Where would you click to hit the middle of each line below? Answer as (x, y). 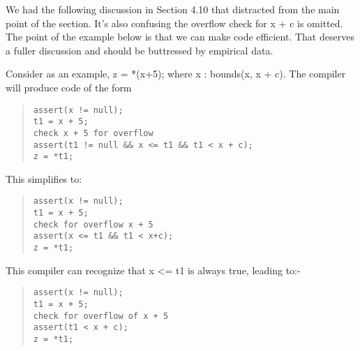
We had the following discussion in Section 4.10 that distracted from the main (173, 9)
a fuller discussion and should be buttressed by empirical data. (140, 50)
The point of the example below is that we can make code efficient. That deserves (180, 37)
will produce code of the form (69, 87)
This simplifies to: (44, 178)
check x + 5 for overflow (93, 133)
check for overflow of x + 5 (101, 316)
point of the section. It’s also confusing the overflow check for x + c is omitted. (174, 23)
